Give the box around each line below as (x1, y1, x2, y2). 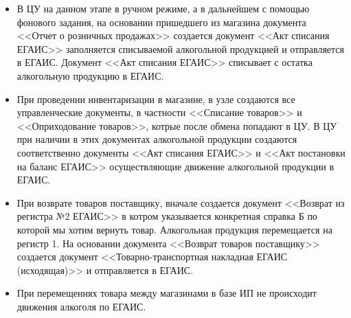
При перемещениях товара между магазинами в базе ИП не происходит (16, 286, 317, 300)
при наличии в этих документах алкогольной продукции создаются (16, 132, 297, 146)
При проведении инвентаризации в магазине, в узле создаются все (16, 91, 295, 106)
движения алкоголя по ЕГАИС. (16, 299, 146, 313)
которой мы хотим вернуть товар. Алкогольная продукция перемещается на (16, 222, 332, 236)
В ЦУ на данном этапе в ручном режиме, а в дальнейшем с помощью (16, 1, 310, 15)
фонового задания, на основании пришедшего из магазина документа (16, 14, 306, 29)
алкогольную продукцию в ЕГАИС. (16, 68, 164, 82)
